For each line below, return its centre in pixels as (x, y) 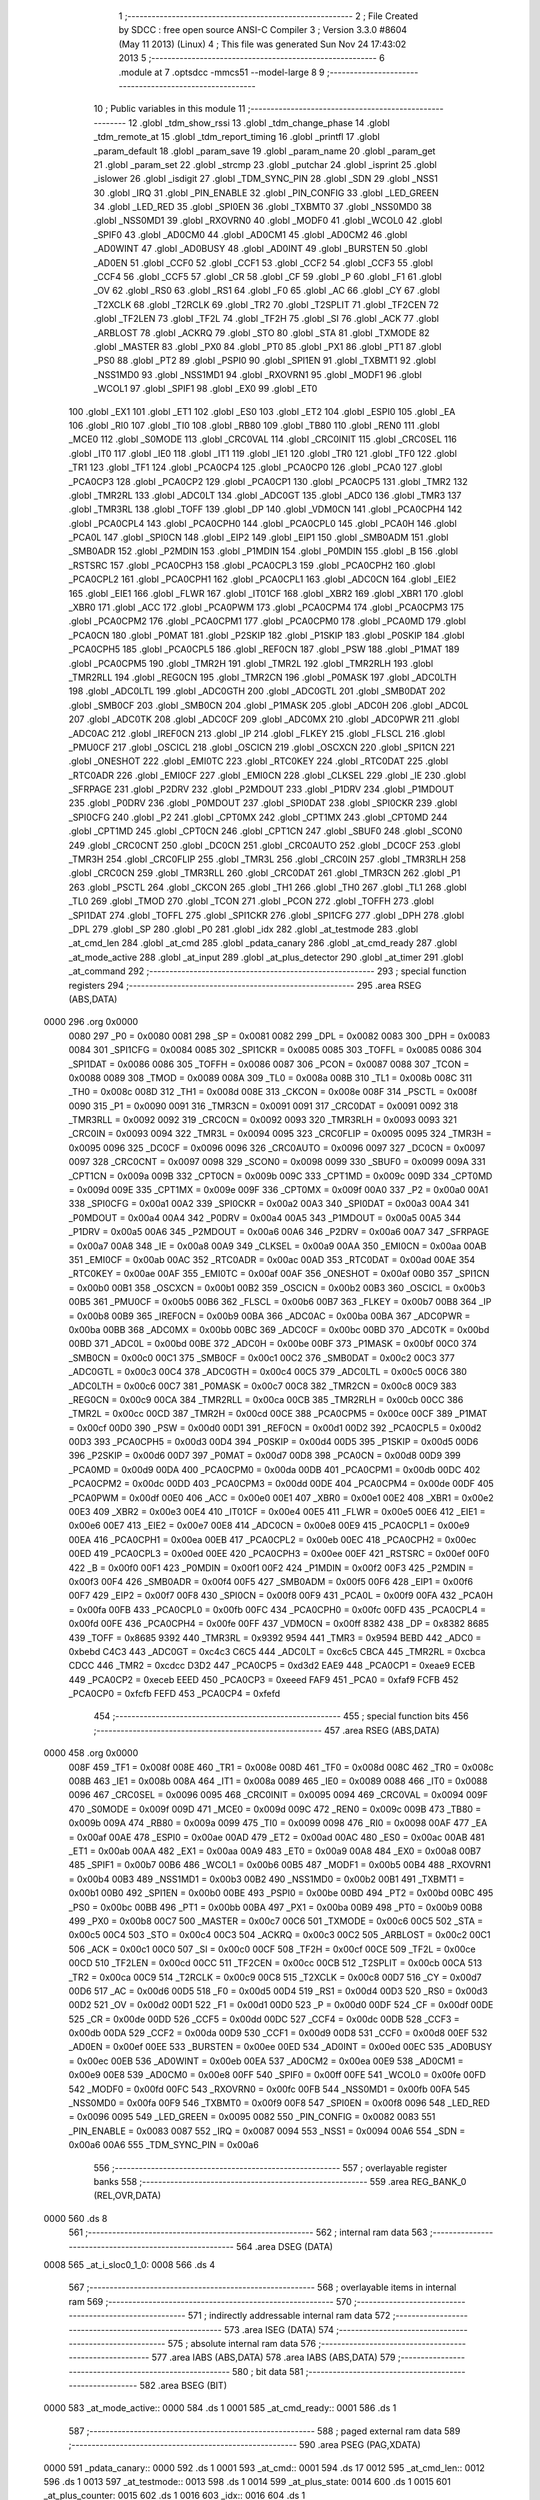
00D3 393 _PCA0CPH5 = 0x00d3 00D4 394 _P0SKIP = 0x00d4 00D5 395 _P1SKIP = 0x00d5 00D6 (273, 1442)
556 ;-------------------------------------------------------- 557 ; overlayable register (270, 2167)
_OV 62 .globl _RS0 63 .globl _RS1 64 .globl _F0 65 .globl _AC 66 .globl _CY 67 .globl (266, 291)
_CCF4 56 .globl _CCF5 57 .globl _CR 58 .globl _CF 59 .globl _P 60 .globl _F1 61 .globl (267, 277)
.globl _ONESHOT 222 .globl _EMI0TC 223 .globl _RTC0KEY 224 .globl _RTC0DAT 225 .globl (258, 761)
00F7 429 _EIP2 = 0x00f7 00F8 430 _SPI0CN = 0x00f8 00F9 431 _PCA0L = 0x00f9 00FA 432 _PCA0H (281, 1596)
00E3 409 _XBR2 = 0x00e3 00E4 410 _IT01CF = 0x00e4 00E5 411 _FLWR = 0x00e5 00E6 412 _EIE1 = (277, 1512)
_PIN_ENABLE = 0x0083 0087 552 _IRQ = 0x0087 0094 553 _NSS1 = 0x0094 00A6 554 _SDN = (267, 2131)
